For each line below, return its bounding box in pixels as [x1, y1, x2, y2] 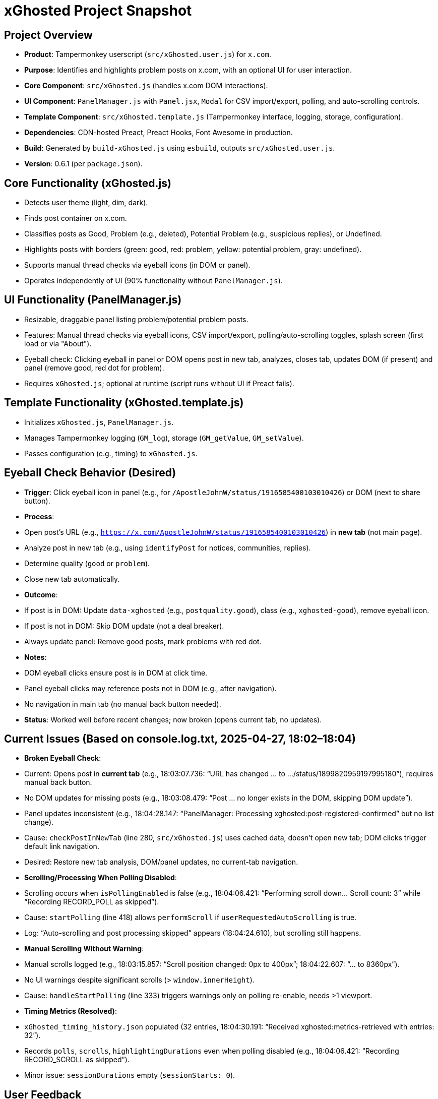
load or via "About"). [24, 339, 92, 348]
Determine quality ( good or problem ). [24, 559, 150, 568]
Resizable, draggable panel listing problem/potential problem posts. [24, 315, 248, 324]
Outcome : [24, 590, 58, 599]
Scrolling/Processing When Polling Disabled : [24, 873, 177, 882]
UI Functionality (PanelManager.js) [4, 293, 182, 307]
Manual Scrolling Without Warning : [24, 944, 144, 953]
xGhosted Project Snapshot [4, 2, 192, 19]
